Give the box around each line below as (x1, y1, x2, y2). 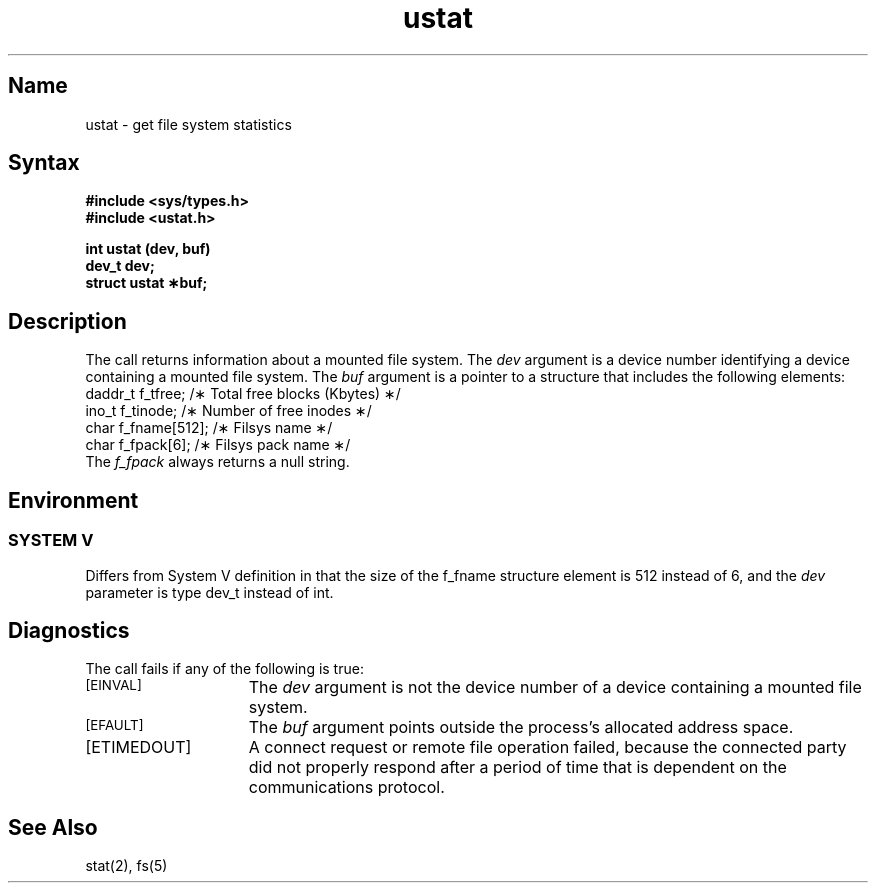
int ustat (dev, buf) (85, 240, 211, 258)
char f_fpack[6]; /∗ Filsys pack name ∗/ (85, 436, 351, 454)
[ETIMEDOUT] (85, 737, 192, 758)
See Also (8, 814, 98, 840)
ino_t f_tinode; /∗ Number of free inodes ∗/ (85, 402, 372, 420)
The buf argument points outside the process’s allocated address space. (248, 717, 794, 738)
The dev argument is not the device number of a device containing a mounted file (248, 677, 862, 698)
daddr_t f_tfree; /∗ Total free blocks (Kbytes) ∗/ (85, 385, 401, 403)
